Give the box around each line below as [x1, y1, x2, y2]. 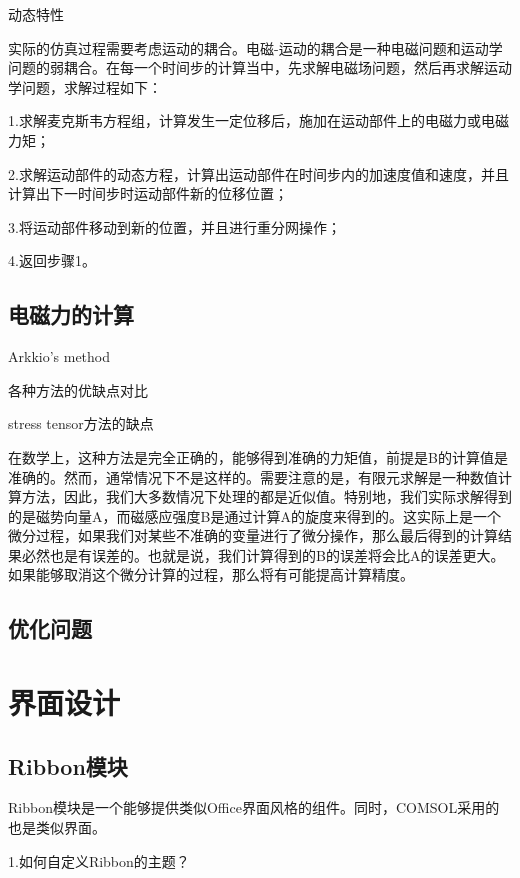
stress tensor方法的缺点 [8, 413, 154, 434]
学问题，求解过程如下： [8, 76, 162, 97]
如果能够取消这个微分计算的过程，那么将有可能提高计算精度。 [8, 564, 414, 585]
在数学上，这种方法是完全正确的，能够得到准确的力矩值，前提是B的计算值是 [8, 446, 508, 467]
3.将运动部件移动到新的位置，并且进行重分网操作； [8, 216, 341, 237]
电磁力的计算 [8, 299, 134, 330]
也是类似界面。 [8, 817, 106, 838]
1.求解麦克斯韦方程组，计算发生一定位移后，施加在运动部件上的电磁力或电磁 [8, 110, 509, 131]
